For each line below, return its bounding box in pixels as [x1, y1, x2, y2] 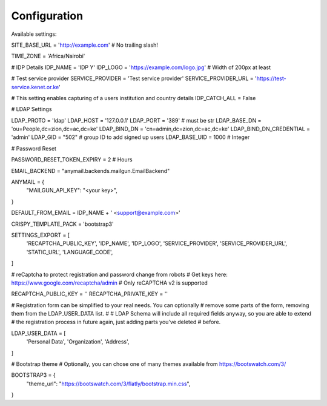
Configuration [11, 9, 84, 22]
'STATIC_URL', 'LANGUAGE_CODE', [26, 248, 113, 255]
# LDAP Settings [11, 106, 52, 113]
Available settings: [11, 30, 57, 38]
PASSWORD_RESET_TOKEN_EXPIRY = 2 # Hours [11, 156, 133, 163]
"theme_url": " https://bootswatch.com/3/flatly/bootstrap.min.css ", [26, 380, 191, 387]
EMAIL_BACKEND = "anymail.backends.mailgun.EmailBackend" [11, 167, 170, 174]
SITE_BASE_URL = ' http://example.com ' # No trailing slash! [11, 41, 159, 49]
